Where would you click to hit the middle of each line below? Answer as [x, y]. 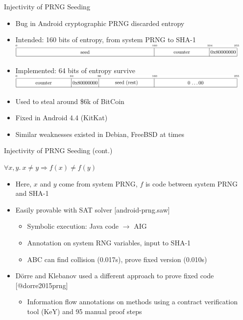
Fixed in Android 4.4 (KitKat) [61, 118]
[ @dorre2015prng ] [42, 285]
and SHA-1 [32, 193]
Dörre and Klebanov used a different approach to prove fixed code [115, 276]
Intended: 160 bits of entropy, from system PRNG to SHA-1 [106, 40]
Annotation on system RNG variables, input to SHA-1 [109, 242]
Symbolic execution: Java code [73, 226]
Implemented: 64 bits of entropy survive [75, 70]
